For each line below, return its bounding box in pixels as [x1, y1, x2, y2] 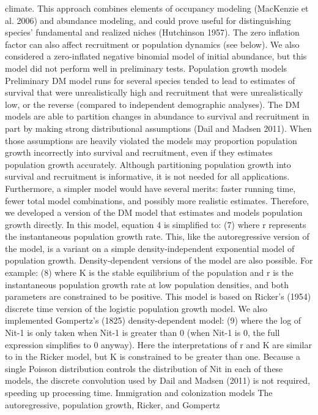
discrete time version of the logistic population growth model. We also [5, 302, 267, 314]
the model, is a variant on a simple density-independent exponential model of [5, 242, 295, 254]
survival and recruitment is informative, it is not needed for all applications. [5, 170, 290, 183]
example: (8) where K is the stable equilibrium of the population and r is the [5, 266, 294, 279]
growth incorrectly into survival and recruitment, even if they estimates [5, 146, 273, 159]
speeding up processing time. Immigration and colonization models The [5, 386, 273, 398]
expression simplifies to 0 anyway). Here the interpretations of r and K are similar [5, 338, 312, 351]
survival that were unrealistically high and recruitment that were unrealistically [5, 86, 303, 99]
